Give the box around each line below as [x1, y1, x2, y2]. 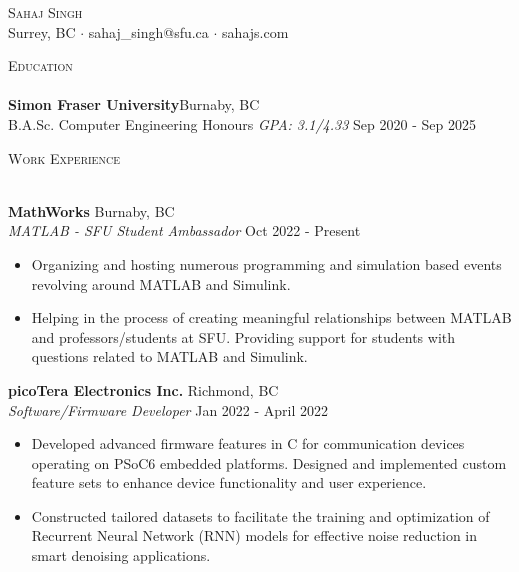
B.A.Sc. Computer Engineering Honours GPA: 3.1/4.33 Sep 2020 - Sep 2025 [8, 113, 476, 134]
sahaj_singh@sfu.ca [88, 21, 209, 42]
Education [8, 55, 73, 76]
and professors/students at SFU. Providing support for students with [31, 326, 456, 347]
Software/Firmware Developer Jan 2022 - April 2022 [8, 399, 329, 420]
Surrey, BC [8, 21, 76, 42]
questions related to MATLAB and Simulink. [31, 346, 308, 367]
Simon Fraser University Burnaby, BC [8, 94, 260, 115]
